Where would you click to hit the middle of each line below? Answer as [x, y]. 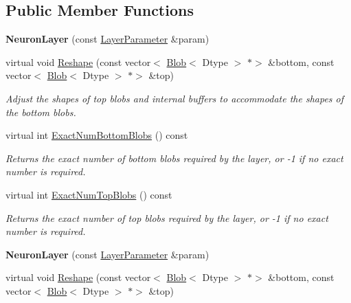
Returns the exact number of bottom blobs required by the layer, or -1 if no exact [174, 158]
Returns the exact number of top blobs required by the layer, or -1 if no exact [167, 217]
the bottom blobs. [41, 112]
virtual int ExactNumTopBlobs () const [89, 194]
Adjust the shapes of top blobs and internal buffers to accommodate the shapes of [175, 98]
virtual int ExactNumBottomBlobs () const [97, 135]
